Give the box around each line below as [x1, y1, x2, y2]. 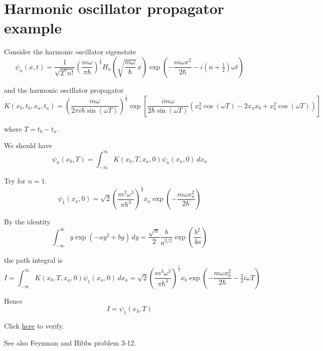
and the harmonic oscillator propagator [4, 84, 124, 95]
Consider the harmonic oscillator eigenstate [4, 46, 136, 57]
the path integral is [4, 254, 63, 265]
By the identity [4, 216, 51, 227]
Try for [4, 175, 26, 186]
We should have [4, 140, 52, 151]
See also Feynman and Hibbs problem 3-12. [4, 337, 136, 348]
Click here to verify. [4, 321, 64, 331]
